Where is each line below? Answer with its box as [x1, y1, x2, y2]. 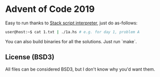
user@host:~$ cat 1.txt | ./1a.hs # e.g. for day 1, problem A [5, 29, 140, 34]
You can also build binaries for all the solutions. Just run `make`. [5, 38, 137, 44]
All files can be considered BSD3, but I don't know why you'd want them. [5, 66, 155, 72]
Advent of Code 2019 [5, 3, 95, 15]
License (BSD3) [5, 53, 54, 62]
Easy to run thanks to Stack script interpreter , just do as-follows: [5, 20, 137, 26]
